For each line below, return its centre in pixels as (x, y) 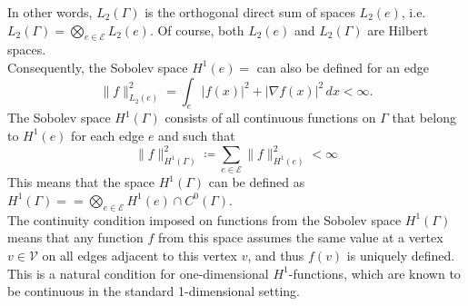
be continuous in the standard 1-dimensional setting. (154, 291)
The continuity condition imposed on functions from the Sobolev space (204, 219)
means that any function (75, 237)
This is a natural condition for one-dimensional (138, 273)
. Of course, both (197, 30)
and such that (197, 135)
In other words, (50, 12)
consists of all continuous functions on (270, 118)
